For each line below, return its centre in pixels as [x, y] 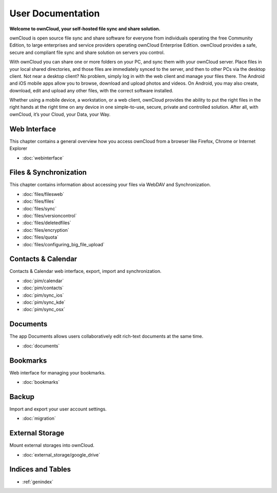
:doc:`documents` [41, 346]
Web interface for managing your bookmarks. [58, 372]
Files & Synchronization [48, 173]
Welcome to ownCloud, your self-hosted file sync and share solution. [85, 29]
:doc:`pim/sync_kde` [44, 302]
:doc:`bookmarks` [41, 382]
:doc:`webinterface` [43, 158]
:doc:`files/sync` [39, 208]
